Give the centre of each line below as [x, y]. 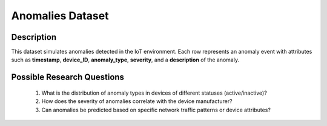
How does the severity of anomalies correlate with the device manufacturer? [137, 101]
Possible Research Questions [68, 77]
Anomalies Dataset [60, 16]
